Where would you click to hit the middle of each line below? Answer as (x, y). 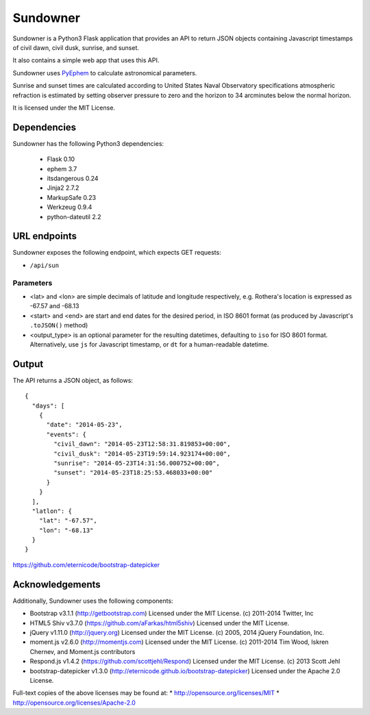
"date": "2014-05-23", (84, 425)
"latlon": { (52, 511)
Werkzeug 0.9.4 (70, 207)
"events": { (66, 434)
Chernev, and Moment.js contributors (83, 651)
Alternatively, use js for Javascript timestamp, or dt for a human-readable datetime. (149, 344)
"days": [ (48, 405)
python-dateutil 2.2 (74, 216)
